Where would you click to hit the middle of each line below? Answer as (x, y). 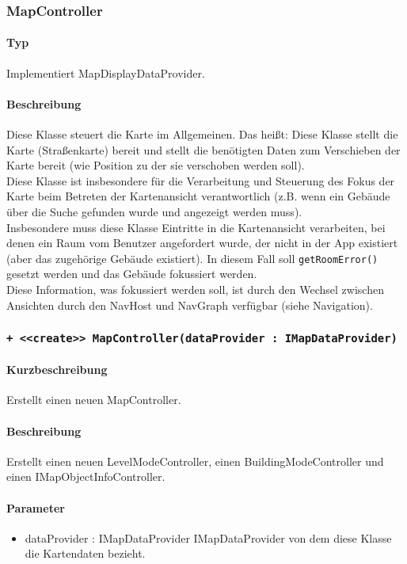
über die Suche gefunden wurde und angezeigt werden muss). (154, 211)
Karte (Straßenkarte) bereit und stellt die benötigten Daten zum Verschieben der (203, 149)
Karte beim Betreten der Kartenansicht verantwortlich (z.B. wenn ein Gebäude (198, 196)
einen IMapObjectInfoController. (86, 476)
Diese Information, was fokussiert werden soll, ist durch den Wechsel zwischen (195, 290)
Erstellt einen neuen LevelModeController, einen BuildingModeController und (195, 461)
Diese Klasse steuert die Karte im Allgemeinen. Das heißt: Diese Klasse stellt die (202, 134)
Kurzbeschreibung (57, 370)
